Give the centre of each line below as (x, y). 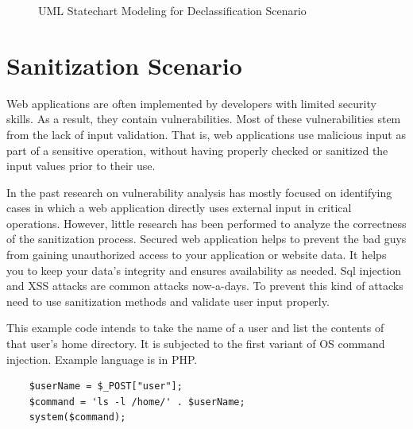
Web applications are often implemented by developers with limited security (191, 103)
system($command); (77, 417)
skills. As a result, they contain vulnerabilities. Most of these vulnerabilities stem (204, 119)
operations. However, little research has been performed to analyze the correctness (206, 223)
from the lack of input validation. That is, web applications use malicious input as (206, 134)
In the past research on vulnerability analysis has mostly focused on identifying (199, 192)
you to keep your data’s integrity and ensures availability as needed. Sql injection (204, 270)
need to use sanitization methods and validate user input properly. (168, 301)
